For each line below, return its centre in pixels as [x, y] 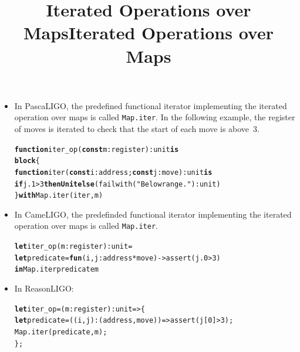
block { [27, 161]
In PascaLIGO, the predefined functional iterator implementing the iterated [151, 105]
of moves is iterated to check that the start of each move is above [132, 128]
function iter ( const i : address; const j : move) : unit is [113, 172]
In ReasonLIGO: [44, 288]
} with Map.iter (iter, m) [59, 196]
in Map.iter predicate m [57, 270]
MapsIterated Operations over [149, 33]
